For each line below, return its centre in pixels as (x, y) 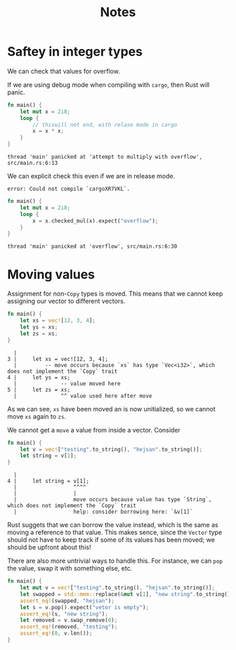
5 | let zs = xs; (39, 390)
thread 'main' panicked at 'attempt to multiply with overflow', (105, 157)
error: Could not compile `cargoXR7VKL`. (69, 189)
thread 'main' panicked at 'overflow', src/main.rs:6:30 (92, 246)
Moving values (51, 274)
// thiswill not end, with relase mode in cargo (105, 125)
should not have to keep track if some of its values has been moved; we (111, 540)
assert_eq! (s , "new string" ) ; (64, 614)
